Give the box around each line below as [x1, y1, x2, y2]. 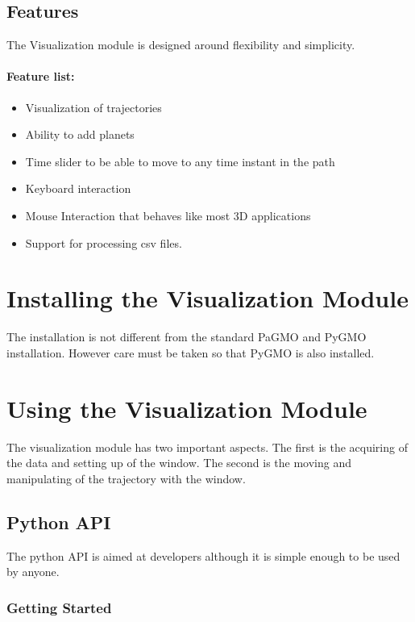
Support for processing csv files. [25, 234, 182, 251]
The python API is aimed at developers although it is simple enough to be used [6, 547, 400, 564]
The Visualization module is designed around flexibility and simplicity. [6, 36, 355, 53]
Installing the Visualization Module [6, 282, 409, 315]
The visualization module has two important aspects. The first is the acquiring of [6, 438, 408, 455]
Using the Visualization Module [6, 391, 367, 424]
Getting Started [6, 597, 112, 617]
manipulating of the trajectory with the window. [6, 470, 246, 486]
